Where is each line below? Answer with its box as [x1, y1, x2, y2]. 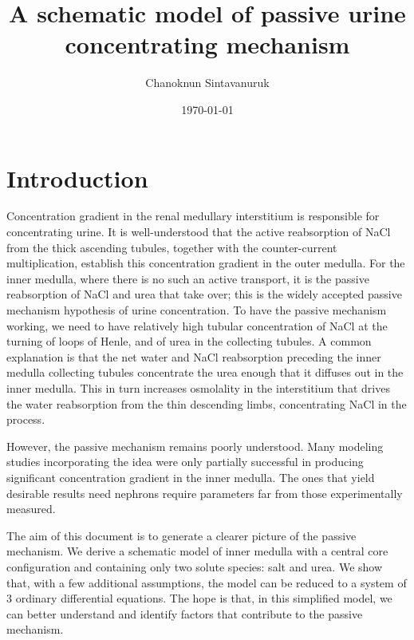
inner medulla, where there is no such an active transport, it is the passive [6, 270, 369, 286]
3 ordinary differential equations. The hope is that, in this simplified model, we [6, 590, 392, 606]
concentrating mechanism [65, 28, 350, 61]
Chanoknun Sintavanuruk [145, 74, 270, 91]
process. [6, 411, 45, 428]
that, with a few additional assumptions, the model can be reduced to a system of [6, 574, 407, 591]
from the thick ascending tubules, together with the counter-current [6, 239, 337, 255]
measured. [6, 500, 56, 517]
